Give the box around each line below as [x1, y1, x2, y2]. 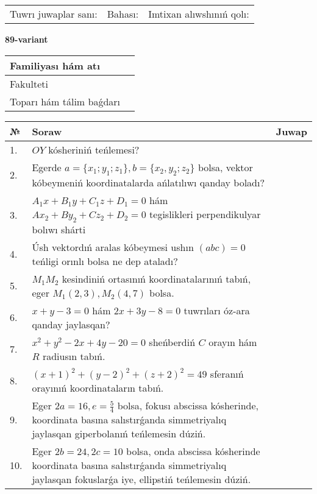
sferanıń [210, 366, 244, 381]
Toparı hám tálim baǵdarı [10, 94, 121, 108]
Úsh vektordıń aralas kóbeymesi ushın [32, 239, 194, 254]
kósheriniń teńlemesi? [48, 142, 140, 157]
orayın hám [208, 334, 257, 349]
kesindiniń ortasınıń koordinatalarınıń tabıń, [62, 271, 251, 286]
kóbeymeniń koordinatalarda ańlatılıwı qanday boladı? [32, 175, 265, 189]
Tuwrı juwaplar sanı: [10, 7, 98, 21]
